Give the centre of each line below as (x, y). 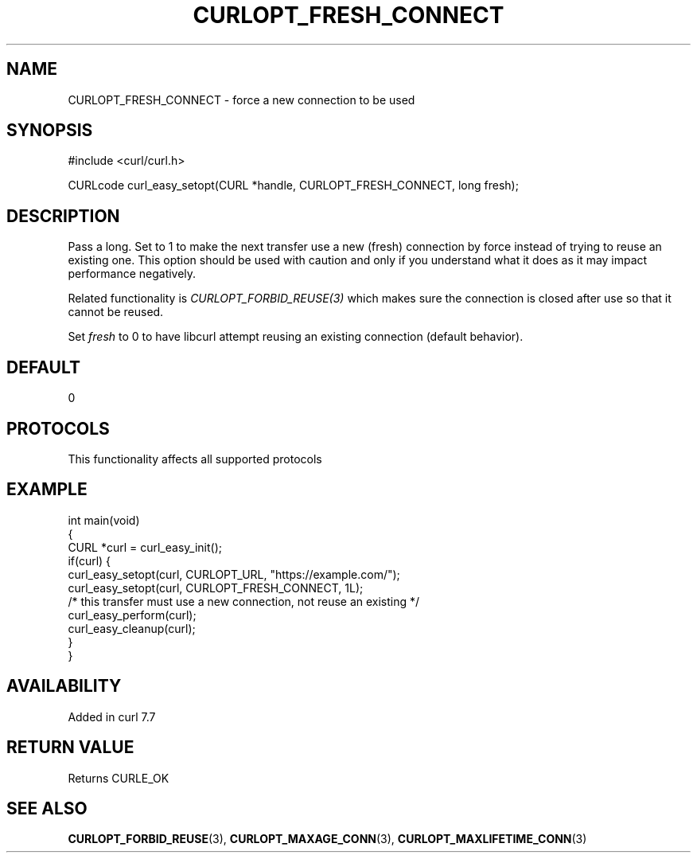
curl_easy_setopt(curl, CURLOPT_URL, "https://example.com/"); (234, 574)
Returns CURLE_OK (119, 778)
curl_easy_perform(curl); (132, 615)
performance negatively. (132, 274)
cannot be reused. (116, 312)
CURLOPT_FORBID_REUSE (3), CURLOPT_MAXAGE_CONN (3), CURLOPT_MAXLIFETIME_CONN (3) (327, 839)
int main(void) (104, 520)
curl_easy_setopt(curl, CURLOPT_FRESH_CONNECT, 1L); (216, 588)
